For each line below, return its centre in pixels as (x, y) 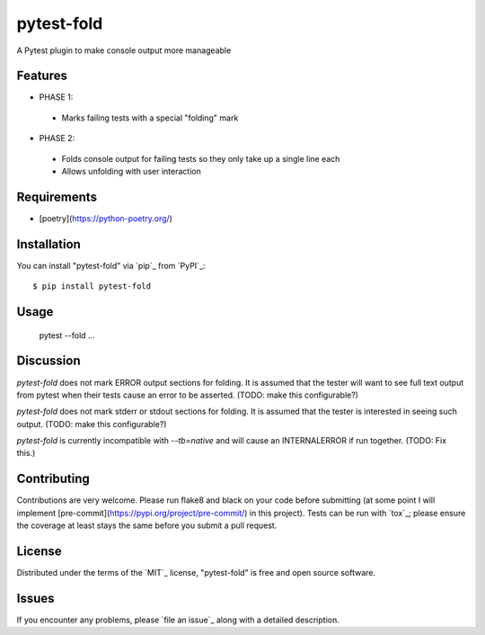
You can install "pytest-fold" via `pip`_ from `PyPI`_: (111, 265)
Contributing (53, 479)
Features (42, 76)
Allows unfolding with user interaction (131, 172)
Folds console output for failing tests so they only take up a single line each (201, 158)
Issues (35, 598)
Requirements (57, 197)
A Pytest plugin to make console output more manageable (124, 50)
